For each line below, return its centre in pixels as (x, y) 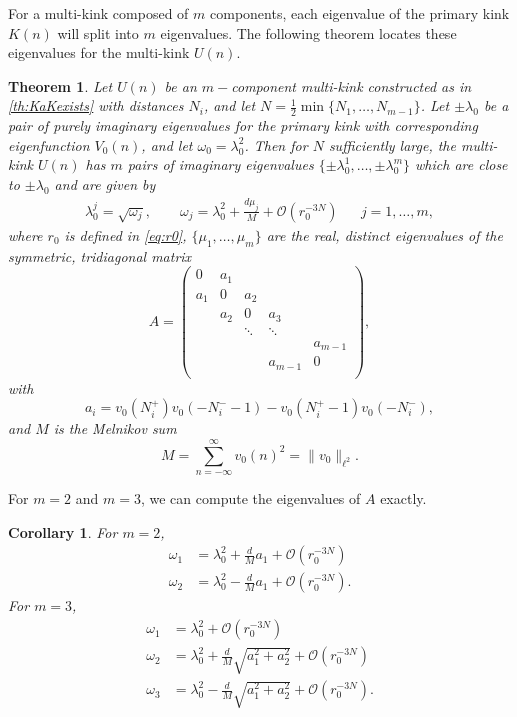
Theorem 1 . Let (60, 85)
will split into (98, 32)
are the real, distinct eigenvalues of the (384, 234)
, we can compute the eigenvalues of (250, 498)
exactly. (403, 498)
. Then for (276, 144)
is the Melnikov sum (115, 428)
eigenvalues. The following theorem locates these (308, 32)
